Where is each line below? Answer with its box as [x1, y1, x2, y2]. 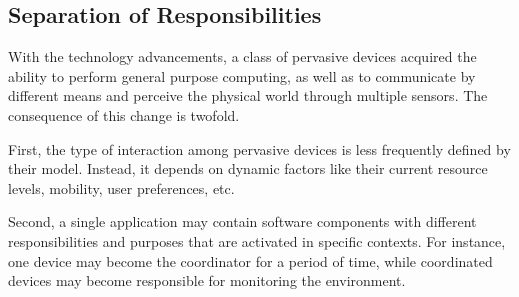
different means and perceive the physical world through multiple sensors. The [8, 85, 488, 106]
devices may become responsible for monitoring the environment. [8, 270, 406, 291]
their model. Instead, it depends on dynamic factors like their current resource [8, 158, 488, 179]
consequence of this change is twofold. [8, 104, 240, 125]
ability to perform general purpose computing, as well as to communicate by [8, 65, 476, 86]
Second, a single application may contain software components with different [8, 211, 477, 232]
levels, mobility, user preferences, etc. [8, 177, 235, 198]
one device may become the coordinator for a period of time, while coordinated [8, 250, 493, 271]
